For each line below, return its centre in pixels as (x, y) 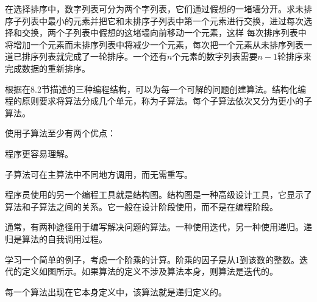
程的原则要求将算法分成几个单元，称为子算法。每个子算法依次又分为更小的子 (158, 101)
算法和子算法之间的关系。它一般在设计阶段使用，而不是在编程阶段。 (141, 206)
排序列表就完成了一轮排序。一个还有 (94, 56)
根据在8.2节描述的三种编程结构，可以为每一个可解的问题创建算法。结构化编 (155, 89)
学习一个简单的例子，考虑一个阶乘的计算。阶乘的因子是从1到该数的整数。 (152, 259)
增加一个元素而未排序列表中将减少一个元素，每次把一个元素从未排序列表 (158, 44)
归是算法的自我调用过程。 (56, 238)
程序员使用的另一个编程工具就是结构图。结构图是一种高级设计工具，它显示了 (158, 195)
